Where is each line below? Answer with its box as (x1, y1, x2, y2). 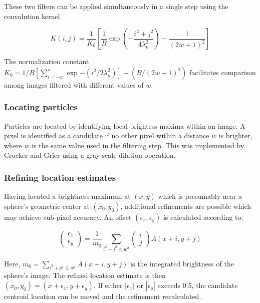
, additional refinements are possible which (120, 200, 251, 211)
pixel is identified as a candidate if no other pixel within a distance (4, 130, 209, 141)
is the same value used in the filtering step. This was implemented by (32, 140, 244, 150)
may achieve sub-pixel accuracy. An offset (4, 211, 132, 222)
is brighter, (218, 130, 252, 141)
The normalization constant (4, 56, 89, 67)
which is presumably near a (158, 191, 242, 201)
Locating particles (4, 101, 78, 113)
